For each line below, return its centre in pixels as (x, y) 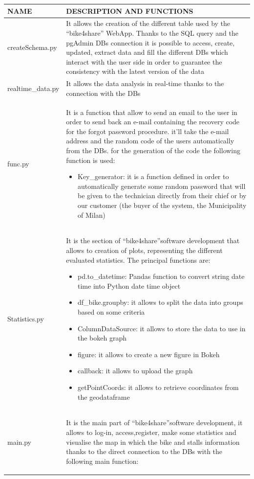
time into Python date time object (129, 285)
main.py (20, 442)
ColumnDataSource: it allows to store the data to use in (162, 328)
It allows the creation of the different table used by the (148, 23)
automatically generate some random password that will (162, 186)
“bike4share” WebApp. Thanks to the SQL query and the (152, 33)
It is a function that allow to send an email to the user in (152, 112)
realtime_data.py (33, 88)
